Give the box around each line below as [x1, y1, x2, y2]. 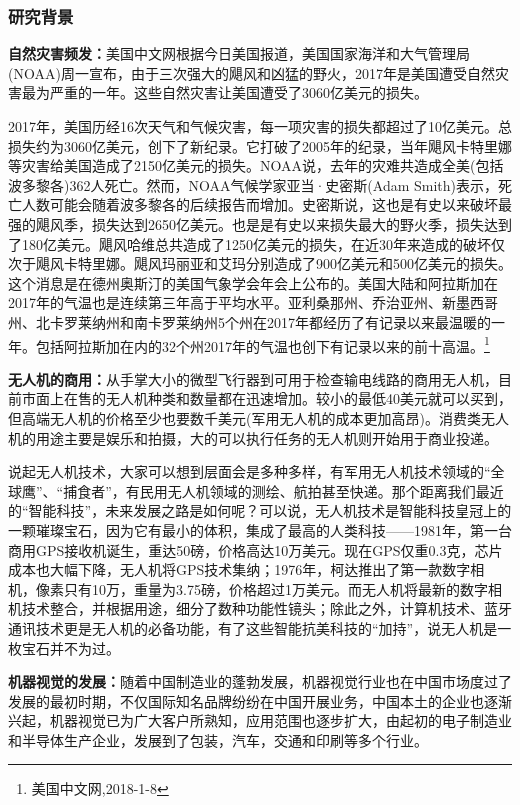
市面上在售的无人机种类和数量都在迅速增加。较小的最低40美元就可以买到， [21, 388, 512, 409]
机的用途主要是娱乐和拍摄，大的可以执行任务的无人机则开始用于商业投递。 [8, 427, 498, 448]
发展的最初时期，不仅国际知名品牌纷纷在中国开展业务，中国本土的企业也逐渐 [8, 690, 512, 711]
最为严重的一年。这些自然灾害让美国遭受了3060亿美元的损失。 [21, 82, 428, 103]
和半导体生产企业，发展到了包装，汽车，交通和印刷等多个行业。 [8, 729, 428, 750]
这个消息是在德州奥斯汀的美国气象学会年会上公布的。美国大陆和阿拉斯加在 [8, 272, 498, 293]
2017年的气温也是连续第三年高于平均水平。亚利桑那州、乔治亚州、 [8, 292, 442, 313]
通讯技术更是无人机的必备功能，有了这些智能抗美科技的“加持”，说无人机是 [8, 617, 498, 638]
